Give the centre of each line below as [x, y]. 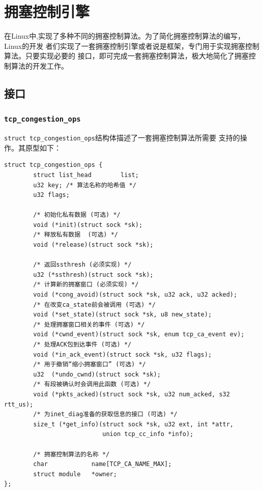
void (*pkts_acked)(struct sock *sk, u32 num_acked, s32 [131, 394]
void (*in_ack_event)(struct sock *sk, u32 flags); [123, 354]
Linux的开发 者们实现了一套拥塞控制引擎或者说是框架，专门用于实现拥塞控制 [132, 46]
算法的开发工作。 [39, 65]
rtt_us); [19, 404]
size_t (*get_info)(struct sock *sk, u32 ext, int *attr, [134, 424]
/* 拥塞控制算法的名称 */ [71, 454]
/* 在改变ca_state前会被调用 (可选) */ [94, 305]
